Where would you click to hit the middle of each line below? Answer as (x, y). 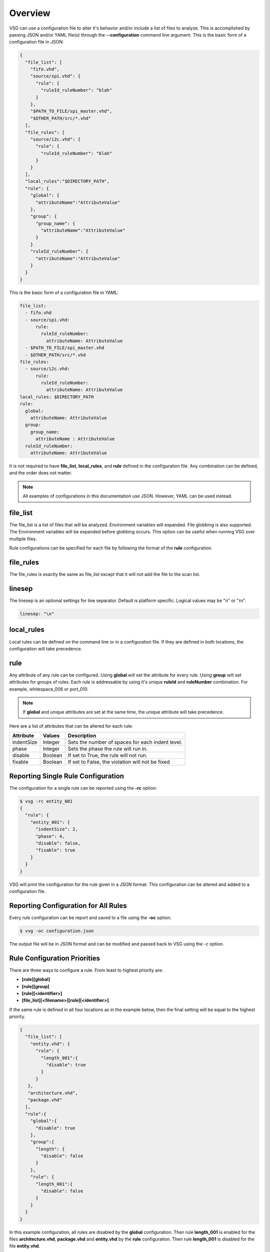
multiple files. (23, 539)
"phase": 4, (50, 836)
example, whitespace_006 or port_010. (49, 689)
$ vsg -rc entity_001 (46, 801)
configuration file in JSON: (36, 42)
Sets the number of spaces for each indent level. (125, 742)
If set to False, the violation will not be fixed (119, 762)
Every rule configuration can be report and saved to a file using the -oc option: (90, 917)
